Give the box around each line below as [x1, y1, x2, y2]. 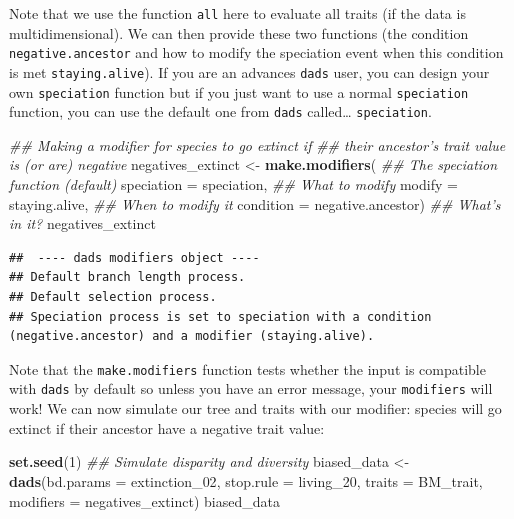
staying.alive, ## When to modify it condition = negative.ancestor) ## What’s [9, 193, 501, 214]
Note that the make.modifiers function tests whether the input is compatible [9, 358, 486, 379]
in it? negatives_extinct [9, 213, 156, 234]
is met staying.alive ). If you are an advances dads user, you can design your [9, 61, 490, 82]
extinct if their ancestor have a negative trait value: [9, 417, 325, 438]
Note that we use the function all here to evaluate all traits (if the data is [9, 3, 466, 23]
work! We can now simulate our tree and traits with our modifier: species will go [9, 398, 502, 419]
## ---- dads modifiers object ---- [9, 250, 260, 265]
